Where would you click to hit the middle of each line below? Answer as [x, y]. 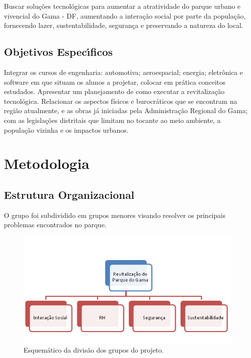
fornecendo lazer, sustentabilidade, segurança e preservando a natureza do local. [124, 25]
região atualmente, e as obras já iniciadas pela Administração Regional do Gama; [126, 110]
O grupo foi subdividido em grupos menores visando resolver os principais [115, 215]
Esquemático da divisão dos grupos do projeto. [94, 349]
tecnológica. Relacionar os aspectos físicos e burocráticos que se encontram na [121, 101]
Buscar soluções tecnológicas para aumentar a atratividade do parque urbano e [122, 6]
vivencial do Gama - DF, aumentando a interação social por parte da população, [125, 15]
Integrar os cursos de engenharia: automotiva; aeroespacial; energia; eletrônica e [124, 72]
